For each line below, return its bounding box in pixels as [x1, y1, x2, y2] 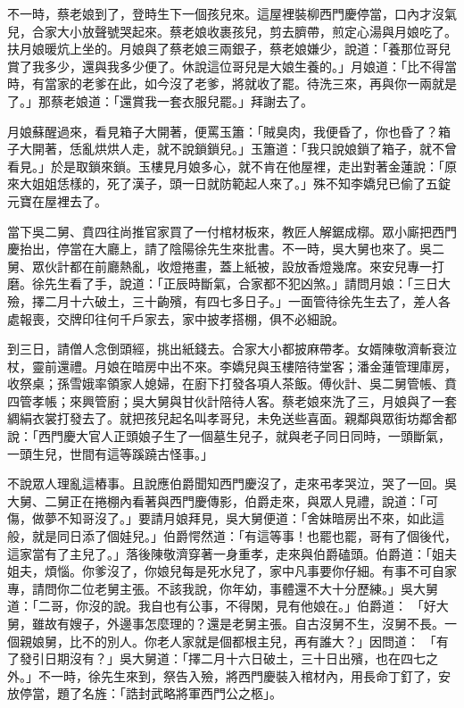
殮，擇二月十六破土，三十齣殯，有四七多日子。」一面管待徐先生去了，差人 [7, 291, 438, 310]
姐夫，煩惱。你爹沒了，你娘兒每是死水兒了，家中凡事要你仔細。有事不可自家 [7, 562, 457, 580]
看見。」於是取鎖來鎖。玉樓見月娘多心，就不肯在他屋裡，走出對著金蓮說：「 [7, 156, 444, 175]
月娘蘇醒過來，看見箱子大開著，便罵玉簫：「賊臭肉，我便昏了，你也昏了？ [7, 121, 438, 140]
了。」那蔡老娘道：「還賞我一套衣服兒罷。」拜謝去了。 [7, 91, 313, 110]
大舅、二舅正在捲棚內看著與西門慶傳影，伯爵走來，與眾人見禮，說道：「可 [7, 491, 438, 510]
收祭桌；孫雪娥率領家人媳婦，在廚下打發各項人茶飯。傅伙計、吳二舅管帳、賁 [7, 374, 457, 393]
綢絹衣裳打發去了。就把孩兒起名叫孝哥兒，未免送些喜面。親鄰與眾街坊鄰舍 [7, 409, 444, 428]
